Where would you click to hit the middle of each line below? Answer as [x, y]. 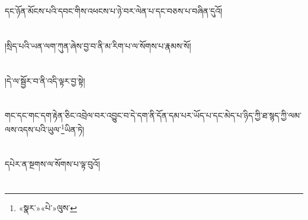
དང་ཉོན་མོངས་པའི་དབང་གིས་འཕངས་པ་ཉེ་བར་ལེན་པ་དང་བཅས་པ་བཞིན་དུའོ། [114, 11]
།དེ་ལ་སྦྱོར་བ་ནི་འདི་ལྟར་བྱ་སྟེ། [45, 80]
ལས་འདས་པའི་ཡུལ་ [33, 129]
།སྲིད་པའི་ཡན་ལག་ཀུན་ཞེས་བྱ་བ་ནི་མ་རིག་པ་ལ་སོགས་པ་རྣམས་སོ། [98, 45]
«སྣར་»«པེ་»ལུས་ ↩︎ [48, 208]
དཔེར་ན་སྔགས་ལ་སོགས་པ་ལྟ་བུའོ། [52, 164]
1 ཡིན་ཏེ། [73, 128]
